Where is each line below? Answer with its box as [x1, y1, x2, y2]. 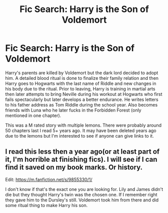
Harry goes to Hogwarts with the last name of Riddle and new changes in [5, 80, 156, 86]
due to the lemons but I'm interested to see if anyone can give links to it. [5, 133, 154, 139]
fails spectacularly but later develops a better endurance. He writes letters [5, 96, 159, 102]
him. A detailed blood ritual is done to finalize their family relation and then [5, 75, 159, 81]
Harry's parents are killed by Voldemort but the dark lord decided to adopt [5, 69, 158, 76]
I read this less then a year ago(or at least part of [5, 147, 160, 156]
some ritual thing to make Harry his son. [5, 202, 88, 208]
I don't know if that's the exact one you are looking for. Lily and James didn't [5, 186, 163, 192]
